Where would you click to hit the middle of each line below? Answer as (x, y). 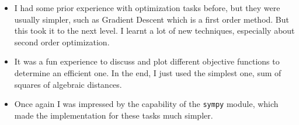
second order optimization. (62, 42)
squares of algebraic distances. (68, 84)
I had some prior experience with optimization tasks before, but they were (147, 8)
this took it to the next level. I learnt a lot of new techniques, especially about (154, 31)
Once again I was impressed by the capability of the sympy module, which (146, 104)
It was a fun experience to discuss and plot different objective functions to (147, 61)
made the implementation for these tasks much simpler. (114, 115)
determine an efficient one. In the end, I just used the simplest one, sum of (148, 72)
